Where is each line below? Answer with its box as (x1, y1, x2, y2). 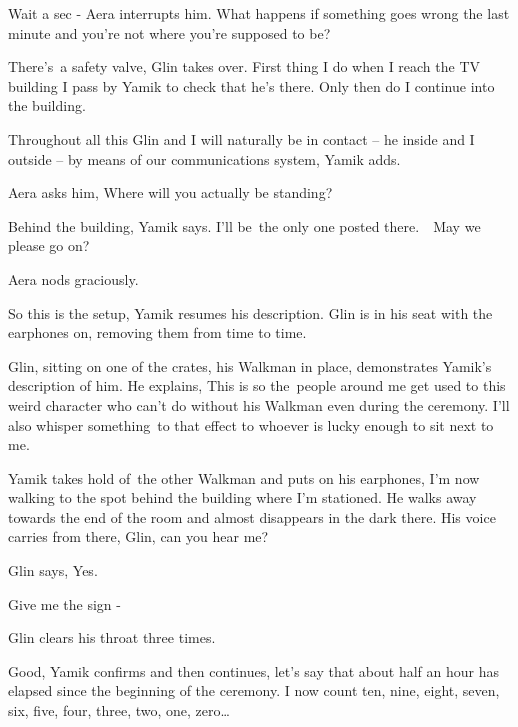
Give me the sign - (8, 593, 121, 614)
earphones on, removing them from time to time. (8, 322, 307, 343)
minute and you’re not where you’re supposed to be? (8, 22, 331, 43)
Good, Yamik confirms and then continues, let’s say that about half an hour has (8, 660, 499, 681)
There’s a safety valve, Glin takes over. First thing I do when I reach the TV (8, 56, 481, 77)
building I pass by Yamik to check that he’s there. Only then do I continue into (8, 75, 495, 96)
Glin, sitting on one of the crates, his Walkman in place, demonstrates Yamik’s (8, 355, 492, 376)
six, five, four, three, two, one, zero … (8, 700, 230, 721)
